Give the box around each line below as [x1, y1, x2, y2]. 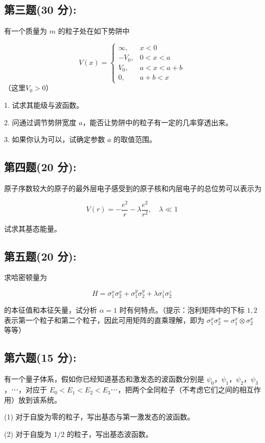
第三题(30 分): [4, 2, 77, 17]
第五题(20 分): [4, 248, 77, 264]
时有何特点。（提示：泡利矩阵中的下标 [119, 305, 245, 315]
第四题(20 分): [4, 159, 77, 175]
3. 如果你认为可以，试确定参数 [4, 134, 105, 145]
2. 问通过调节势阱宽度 [4, 116, 77, 127]
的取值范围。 [113, 134, 157, 145]
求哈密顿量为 [4, 272, 47, 283]
